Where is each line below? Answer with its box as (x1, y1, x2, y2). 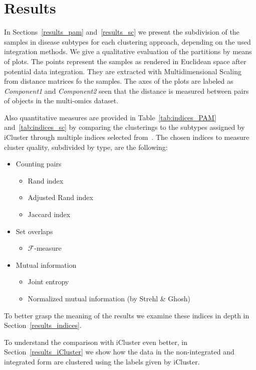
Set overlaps (16, 226, 53, 236)
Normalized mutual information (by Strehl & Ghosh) (28, 293, 190, 303)
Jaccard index (28, 209, 71, 220)
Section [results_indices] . (4, 320, 82, 330)
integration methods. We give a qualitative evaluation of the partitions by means (4, 46, 252, 57)
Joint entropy (28, 276, 69, 287)
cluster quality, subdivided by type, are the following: (4, 141, 168, 152)
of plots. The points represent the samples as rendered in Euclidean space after (4, 56, 246, 66)
